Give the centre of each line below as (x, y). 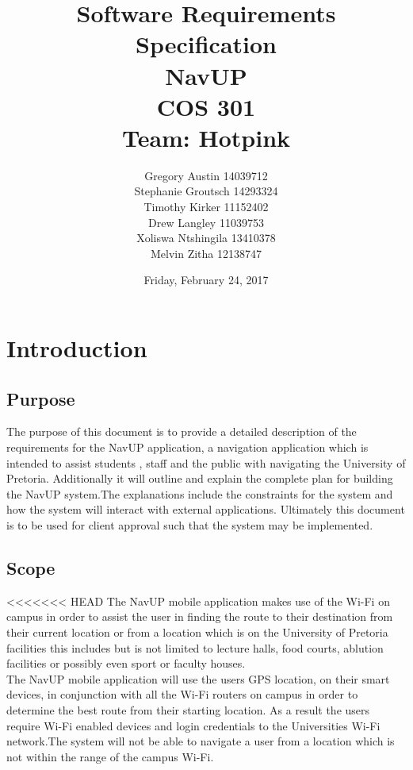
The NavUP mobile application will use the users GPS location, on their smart (198, 678)
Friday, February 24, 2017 (206, 280)
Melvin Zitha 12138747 (206, 253)
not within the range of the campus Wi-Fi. (110, 756)
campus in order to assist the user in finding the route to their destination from (200, 616)
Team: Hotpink (206, 137)
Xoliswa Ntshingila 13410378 (206, 238)
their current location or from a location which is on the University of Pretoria (197, 631)
